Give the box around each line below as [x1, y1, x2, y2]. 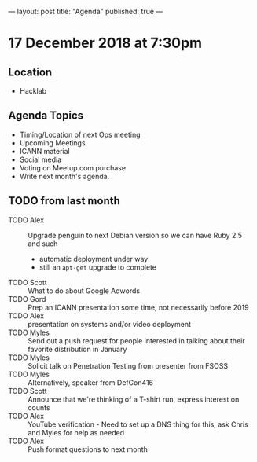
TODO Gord [8, 294, 46, 303]
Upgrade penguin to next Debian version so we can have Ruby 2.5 [28, 230, 242, 240]
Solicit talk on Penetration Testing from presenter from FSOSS [28, 361, 229, 370]
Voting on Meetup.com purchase [19, 163, 127, 172]
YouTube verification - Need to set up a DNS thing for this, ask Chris [28, 420, 249, 429]
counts [28, 402, 50, 412]
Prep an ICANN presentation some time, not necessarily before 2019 [28, 302, 249, 312]
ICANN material [19, 146, 70, 156]
